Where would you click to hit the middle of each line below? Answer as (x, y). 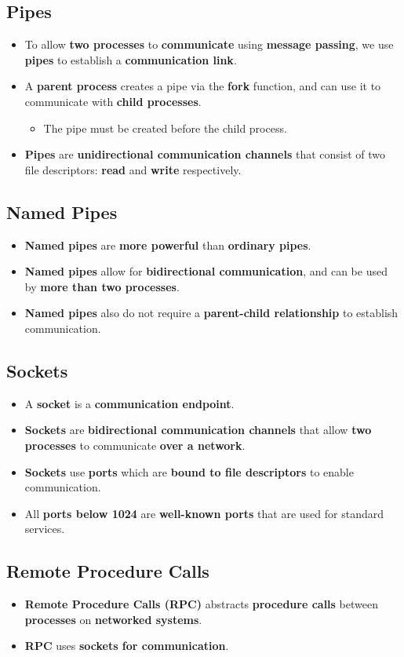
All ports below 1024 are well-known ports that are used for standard (204, 513)
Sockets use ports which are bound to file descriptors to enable (189, 471)
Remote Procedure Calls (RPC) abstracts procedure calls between (201, 604)
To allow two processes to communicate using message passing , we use (209, 44)
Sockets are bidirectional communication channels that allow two (198, 430)
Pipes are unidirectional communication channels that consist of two (205, 154)
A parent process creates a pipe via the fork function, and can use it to (203, 86)
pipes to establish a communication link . (131, 59)
